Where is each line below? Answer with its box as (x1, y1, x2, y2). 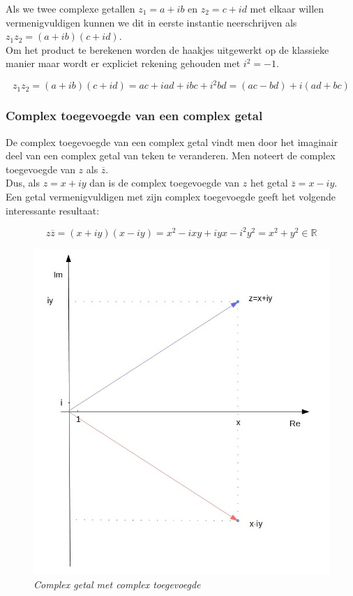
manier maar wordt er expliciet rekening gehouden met (6, 56, 241, 71)
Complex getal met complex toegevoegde (33, 576, 201, 591)
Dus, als (6, 175, 40, 190)
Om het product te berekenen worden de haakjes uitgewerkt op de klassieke (6, 42, 329, 57)
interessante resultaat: (6, 203, 100, 217)
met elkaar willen (250, 1, 324, 15)
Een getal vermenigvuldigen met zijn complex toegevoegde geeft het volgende (6, 189, 336, 204)
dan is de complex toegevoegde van (89, 175, 240, 190)
